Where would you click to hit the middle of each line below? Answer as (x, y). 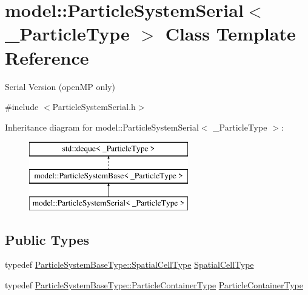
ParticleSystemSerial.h (94, 107)
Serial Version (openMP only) (60, 86)
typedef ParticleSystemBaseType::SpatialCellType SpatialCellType (129, 264)
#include (22, 107)
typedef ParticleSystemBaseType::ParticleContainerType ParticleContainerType (154, 285)
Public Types (47, 239)
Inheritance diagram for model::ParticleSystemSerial (102, 127)
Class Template (230, 34)
